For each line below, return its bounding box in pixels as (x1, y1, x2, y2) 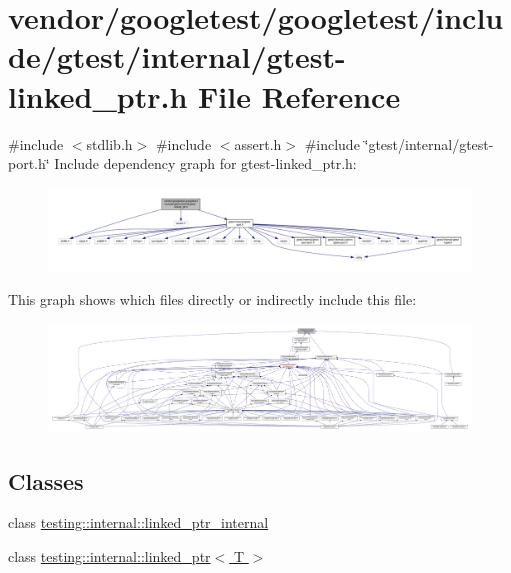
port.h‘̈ (8, 153, 50, 174)
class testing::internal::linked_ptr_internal (8, 512, 269, 533)
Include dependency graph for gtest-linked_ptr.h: (54, 153, 357, 174)
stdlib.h (86, 133, 133, 154)
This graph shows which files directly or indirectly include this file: (8, 288, 417, 309)
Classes (8, 465, 84, 496)
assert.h (234, 133, 282, 154)
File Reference (198, 75, 401, 116)
